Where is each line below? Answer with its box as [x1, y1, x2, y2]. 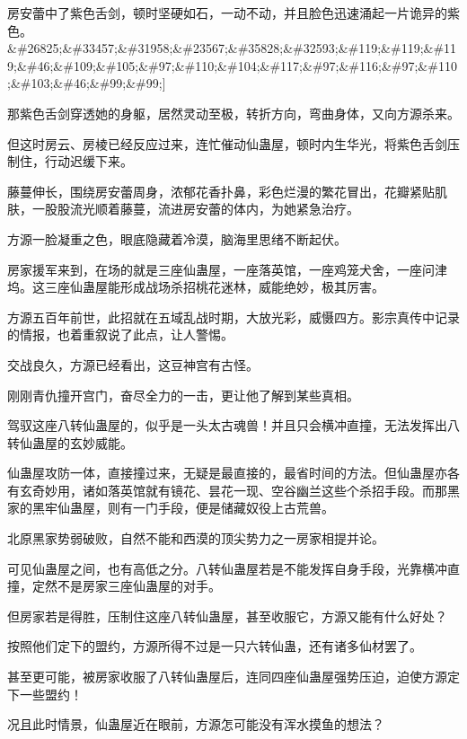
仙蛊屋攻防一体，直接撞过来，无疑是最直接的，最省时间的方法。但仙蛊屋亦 [7, 463, 447, 482]
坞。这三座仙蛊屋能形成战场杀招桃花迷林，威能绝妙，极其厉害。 [7, 277, 384, 296]
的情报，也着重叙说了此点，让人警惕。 [7, 325, 233, 344]
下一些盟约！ [7, 684, 83, 703]
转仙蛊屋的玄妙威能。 [7, 433, 133, 452]
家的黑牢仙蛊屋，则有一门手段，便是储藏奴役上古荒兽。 [7, 498, 334, 517]
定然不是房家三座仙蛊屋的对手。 [31, 576, 221, 595]
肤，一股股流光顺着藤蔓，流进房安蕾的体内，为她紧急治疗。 [7, 199, 359, 218]
